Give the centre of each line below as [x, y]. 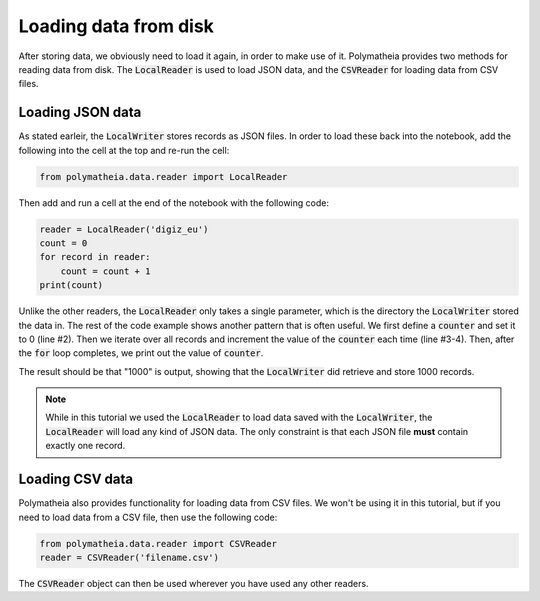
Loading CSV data [76, 479]
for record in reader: [95, 257]
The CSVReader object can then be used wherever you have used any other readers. [193, 583]
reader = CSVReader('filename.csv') [129, 557]
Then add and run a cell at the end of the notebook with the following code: [174, 202]
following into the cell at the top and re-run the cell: [124, 150]
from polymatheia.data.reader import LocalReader [163, 176]
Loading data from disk [116, 26]
